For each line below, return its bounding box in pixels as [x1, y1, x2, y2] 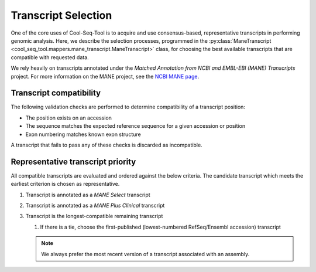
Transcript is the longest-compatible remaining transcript [25, 213, 163, 220]
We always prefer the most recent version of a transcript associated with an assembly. [41, 250, 250, 257]
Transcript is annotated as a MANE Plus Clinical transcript [25, 202, 165, 209]
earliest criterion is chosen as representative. [11, 181, 120, 188]
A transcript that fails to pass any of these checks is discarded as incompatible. [11, 141, 202, 148]
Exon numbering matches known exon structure [25, 131, 141, 138]
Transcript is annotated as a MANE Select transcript [25, 191, 150, 198]
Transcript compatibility [11, 88, 101, 98]
